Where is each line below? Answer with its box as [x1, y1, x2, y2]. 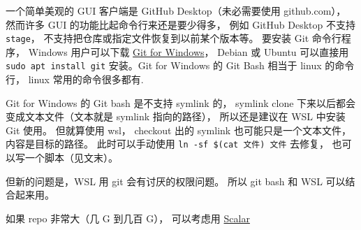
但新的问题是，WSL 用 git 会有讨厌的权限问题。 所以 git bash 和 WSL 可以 [6, 173, 346, 188]
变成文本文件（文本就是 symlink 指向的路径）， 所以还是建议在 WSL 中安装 [6, 109, 346, 124]
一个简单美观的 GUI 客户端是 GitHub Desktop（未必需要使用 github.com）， [6, 3, 346, 17]
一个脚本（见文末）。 [24, 150, 118, 165]
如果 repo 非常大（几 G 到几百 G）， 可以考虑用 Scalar [6, 210, 250, 225]
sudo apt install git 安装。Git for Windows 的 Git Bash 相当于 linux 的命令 [6, 58, 355, 73]
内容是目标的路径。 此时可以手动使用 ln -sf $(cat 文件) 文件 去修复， [6, 136, 329, 151]
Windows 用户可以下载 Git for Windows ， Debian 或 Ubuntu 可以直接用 [28, 44, 349, 59]
